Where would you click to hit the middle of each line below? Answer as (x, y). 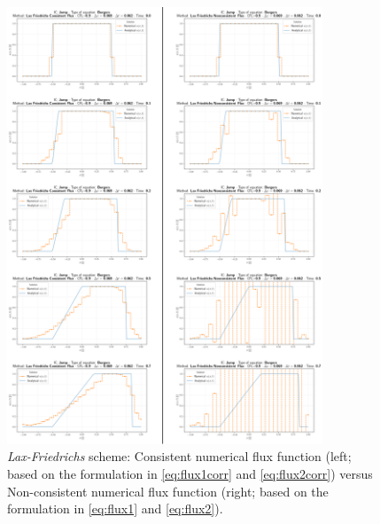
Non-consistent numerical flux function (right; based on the (168, 491)
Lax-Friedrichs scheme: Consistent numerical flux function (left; (179, 456)
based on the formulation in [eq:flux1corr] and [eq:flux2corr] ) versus (190, 474)
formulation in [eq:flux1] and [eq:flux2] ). (115, 508)
